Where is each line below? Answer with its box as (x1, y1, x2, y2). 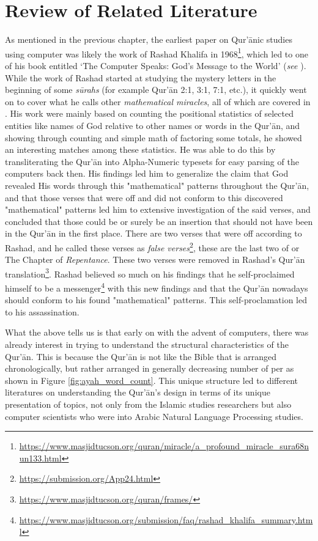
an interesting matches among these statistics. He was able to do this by (5, 143, 276, 156)
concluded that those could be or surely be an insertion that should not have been (5, 215, 313, 227)
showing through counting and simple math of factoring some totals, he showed (5, 131, 302, 144)
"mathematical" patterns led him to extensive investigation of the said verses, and (5, 203, 311, 216)
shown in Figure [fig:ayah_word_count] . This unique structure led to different (5, 374, 298, 386)
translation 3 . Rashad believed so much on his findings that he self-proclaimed (5, 265, 295, 280)
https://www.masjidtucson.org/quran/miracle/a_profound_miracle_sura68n (19, 440, 309, 452)
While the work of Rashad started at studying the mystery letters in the (5, 71, 276, 84)
